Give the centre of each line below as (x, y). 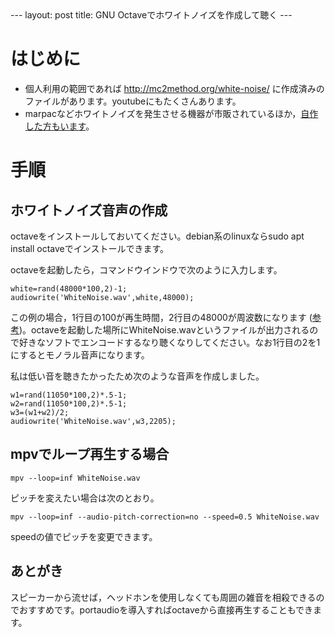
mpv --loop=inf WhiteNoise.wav (75, 478)
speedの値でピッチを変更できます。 (84, 536)
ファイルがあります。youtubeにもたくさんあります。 (133, 101)
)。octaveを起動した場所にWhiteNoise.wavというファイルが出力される (164, 329)
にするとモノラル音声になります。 (80, 354)
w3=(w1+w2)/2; (40, 412)
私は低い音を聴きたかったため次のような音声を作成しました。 (137, 376)
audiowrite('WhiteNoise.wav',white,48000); (102, 297)
